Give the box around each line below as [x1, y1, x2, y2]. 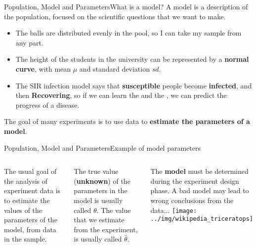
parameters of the [4, 214, 57, 225]
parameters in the [74, 185, 128, 196]
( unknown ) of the [74, 175, 130, 186]
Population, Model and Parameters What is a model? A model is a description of [4, 1, 248, 11]
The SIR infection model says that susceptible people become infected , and [15, 80, 252, 90]
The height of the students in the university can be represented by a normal [15, 54, 249, 64]
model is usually [74, 195, 123, 205]
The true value [74, 166, 119, 176]
